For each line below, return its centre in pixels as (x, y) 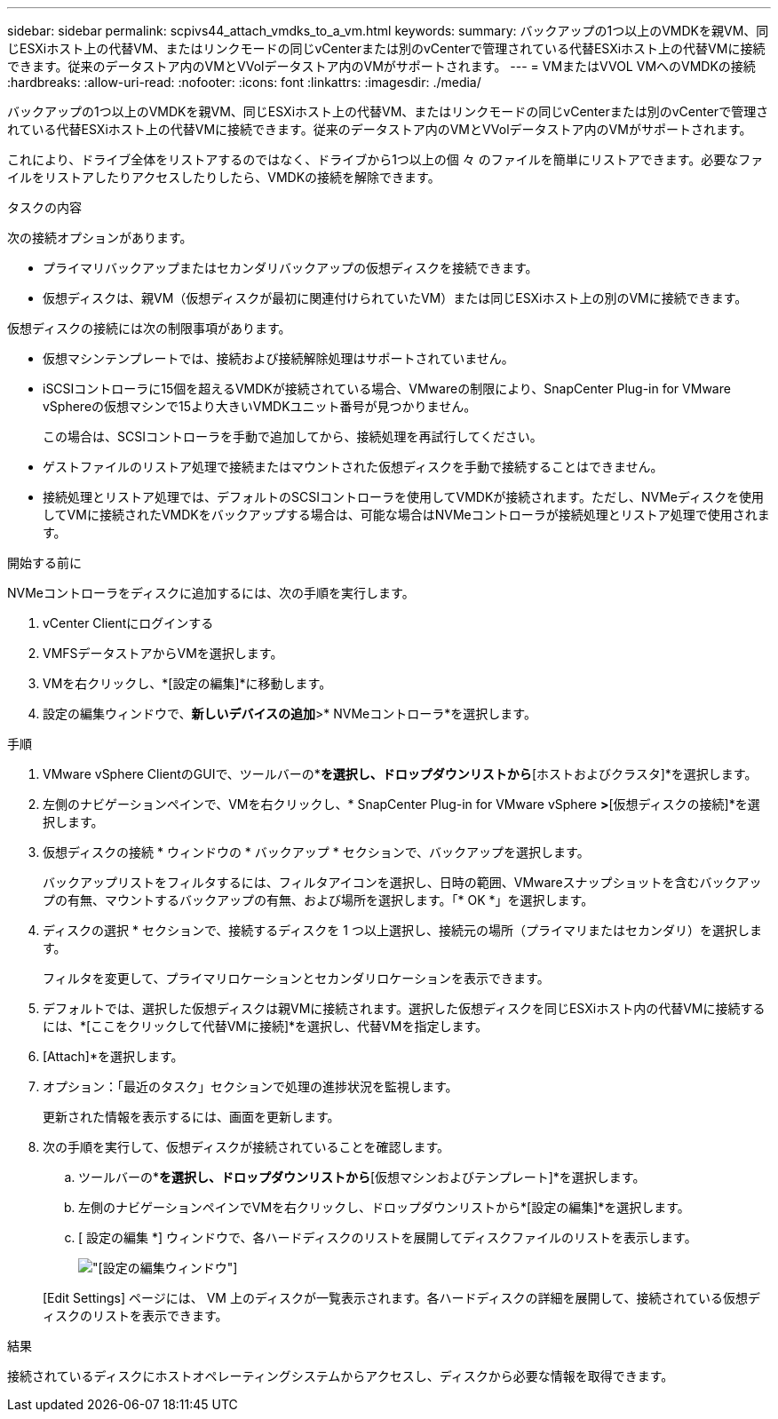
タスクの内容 (44, 207)
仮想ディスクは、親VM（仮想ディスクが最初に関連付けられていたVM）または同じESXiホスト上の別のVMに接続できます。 (395, 298)
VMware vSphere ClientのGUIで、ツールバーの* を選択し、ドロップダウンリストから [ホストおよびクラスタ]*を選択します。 (400, 774)
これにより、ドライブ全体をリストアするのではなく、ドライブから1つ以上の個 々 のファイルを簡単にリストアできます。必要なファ (385, 159)
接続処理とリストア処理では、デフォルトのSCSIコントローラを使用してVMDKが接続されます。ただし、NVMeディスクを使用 (403, 497)
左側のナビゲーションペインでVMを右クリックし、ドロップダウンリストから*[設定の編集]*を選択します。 (384, 1207)
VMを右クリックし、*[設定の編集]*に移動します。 (187, 683)
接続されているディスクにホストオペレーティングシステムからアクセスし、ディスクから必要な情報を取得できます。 (341, 1376)
